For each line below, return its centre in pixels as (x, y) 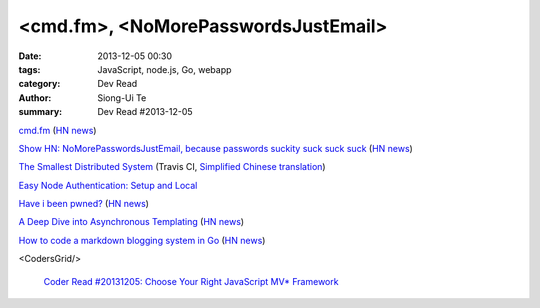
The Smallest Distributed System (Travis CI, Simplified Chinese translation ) (172, 167)
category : (39, 84)
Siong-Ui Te (122, 97)
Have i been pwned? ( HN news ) (84, 204)
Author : (35, 97)
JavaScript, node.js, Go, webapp (164, 69)
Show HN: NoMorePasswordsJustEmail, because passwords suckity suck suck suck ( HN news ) (216, 148)
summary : (40, 112)
